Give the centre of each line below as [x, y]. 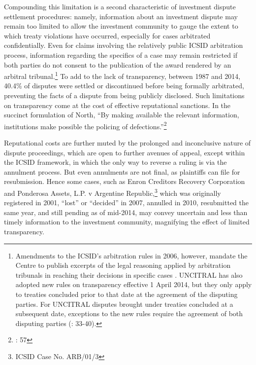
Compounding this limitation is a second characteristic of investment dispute [120, 6]
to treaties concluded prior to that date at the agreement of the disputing [127, 294]
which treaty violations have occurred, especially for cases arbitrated [107, 35]
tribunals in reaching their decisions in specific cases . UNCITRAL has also [129, 274]
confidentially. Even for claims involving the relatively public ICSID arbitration [124, 45]
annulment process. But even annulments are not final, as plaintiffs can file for [122, 171]
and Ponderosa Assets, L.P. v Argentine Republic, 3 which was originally [112, 192]
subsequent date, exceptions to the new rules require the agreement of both [129, 313]
